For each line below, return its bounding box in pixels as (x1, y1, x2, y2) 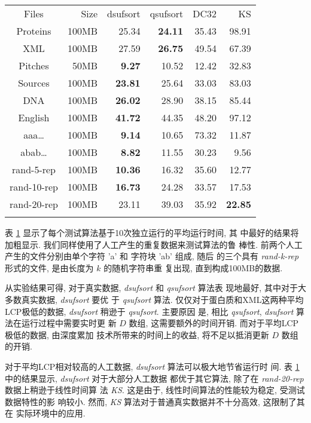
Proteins (16, 24, 51, 38)
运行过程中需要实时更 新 (21, 317, 117, 329)
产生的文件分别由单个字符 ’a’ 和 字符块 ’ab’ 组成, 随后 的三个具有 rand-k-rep (5, 250, 299, 262)
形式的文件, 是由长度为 (5, 261, 94, 274)
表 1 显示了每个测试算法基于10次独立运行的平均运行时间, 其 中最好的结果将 (5, 226, 299, 238)
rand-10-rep (10, 180, 58, 194)
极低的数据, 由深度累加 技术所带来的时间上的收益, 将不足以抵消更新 (5, 328, 269, 341)
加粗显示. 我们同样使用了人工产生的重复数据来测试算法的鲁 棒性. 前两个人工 (5, 238, 303, 250)
